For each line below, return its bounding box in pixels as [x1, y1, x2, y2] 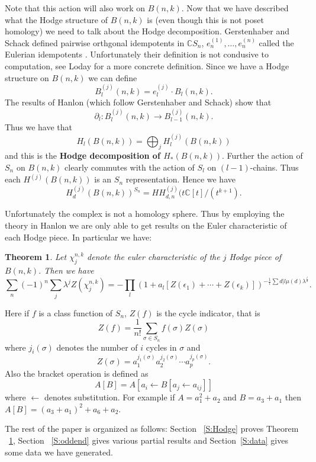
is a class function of [38, 306, 113, 319]
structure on [5, 71, 49, 84]
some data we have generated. [5, 445, 113, 458]
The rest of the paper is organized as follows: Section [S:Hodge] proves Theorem [5, 422, 299, 435]
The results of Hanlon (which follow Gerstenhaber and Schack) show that [5, 96, 272, 108]
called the [259, 36, 294, 49]
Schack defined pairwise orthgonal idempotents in [5, 36, 185, 49]
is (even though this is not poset [147, 13, 264, 25]
